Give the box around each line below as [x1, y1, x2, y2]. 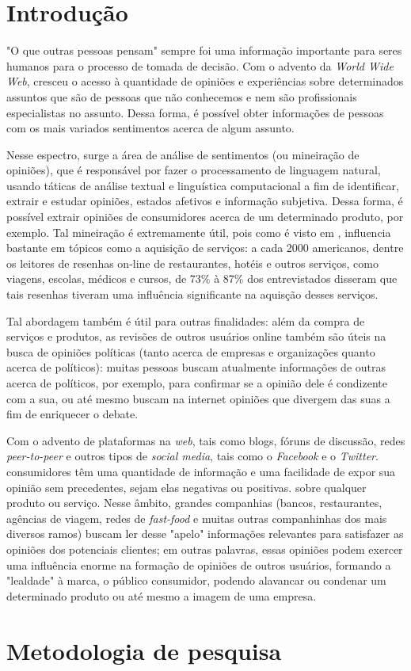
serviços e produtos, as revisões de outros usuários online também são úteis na [6, 328, 386, 345]
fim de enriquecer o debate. [6, 406, 139, 422]
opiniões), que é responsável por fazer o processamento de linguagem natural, [6, 162, 381, 178]
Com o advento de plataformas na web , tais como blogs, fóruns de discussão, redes [6, 432, 405, 448]
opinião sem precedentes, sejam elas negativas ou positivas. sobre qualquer [6, 478, 367, 495]
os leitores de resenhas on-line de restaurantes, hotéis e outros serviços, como [6, 254, 379, 271]
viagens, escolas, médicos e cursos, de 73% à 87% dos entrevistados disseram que [6, 270, 398, 287]
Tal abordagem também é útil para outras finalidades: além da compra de [6, 312, 365, 329]
